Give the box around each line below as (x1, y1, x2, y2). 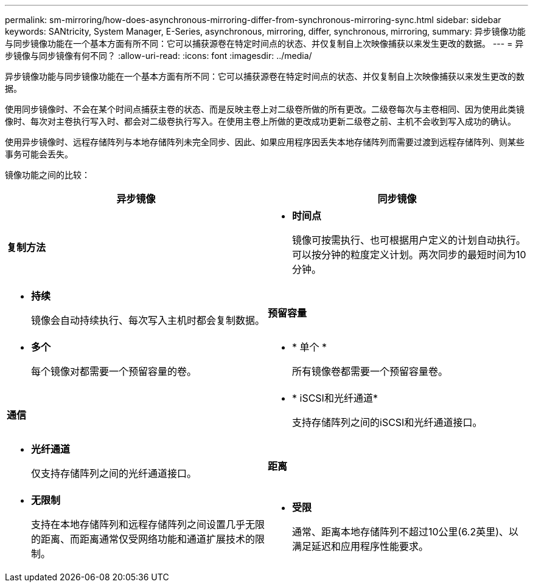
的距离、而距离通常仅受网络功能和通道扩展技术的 (31, 533, 256, 545)
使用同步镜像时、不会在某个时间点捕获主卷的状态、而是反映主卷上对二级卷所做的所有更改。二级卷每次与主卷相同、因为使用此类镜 (5, 104, 524, 114)
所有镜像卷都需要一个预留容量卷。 (292, 365, 448, 377)
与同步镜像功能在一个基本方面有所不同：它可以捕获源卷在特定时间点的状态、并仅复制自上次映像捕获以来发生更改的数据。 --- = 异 (5, 38, 524, 49)
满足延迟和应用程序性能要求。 (292, 540, 429, 552)
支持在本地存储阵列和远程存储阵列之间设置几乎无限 (31, 518, 265, 530)
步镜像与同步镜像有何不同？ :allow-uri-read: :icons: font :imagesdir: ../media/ (5, 50, 312, 61)
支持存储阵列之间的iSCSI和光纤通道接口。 (292, 416, 482, 428)
